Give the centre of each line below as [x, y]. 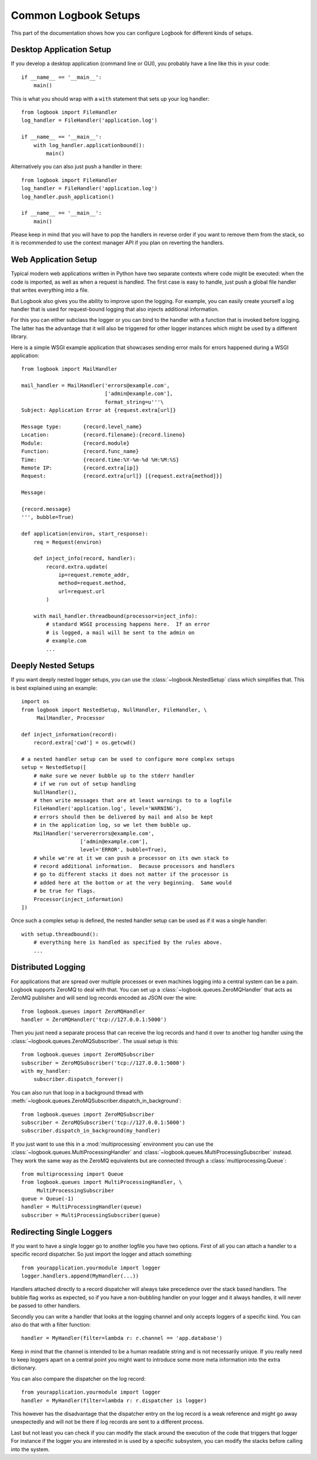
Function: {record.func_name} [80, 451]
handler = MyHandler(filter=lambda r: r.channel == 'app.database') [122, 1338]
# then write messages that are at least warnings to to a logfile [132, 800]
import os [35, 701]
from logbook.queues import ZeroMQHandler [83, 1011]
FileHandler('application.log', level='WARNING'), [108, 809]
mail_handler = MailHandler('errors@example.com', [96, 386]
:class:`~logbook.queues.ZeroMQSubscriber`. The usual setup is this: [95, 1041]
